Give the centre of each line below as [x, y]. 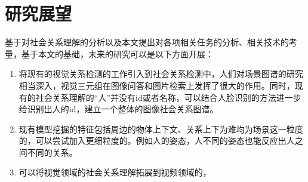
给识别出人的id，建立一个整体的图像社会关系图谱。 [118, 109]
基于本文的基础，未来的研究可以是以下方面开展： [117, 53]
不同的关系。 [52, 152]
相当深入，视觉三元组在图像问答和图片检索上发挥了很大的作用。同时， [157, 85]
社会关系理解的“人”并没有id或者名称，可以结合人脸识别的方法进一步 [168, 97]
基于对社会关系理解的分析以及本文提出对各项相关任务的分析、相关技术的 [147, 42]
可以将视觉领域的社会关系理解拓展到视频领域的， [115, 172]
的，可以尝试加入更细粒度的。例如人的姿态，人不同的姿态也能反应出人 [157, 141]
